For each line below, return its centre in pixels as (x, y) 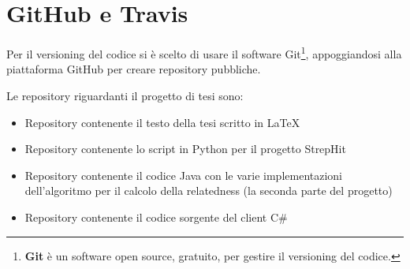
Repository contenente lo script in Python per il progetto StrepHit (185, 149)
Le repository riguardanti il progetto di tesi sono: (125, 95)
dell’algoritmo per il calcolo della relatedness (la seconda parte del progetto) (209, 191)
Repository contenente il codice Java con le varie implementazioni (184, 175)
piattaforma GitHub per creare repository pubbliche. (134, 69)
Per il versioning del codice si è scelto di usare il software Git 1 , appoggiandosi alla (204, 52)
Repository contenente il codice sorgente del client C (152, 217)
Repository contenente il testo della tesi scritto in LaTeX (162, 122)
